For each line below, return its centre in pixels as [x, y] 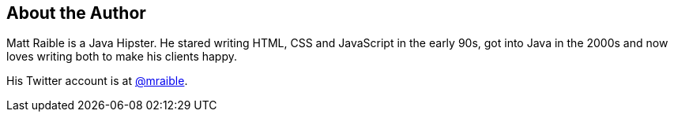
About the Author [76, 13]
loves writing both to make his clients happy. [122, 57]
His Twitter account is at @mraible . [97, 81]
